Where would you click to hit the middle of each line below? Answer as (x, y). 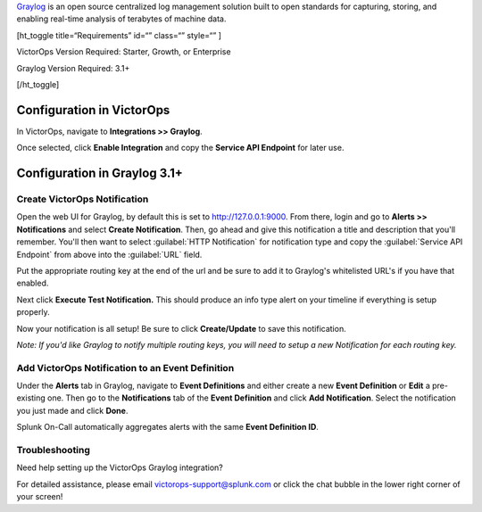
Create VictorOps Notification (83, 199)
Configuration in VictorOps (93, 110)
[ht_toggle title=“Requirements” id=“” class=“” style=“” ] (119, 35)
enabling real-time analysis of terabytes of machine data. (121, 19)
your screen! (40, 497)
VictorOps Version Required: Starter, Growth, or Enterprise (124, 52)
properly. (33, 312)
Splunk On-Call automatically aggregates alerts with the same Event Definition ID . (167, 427)
